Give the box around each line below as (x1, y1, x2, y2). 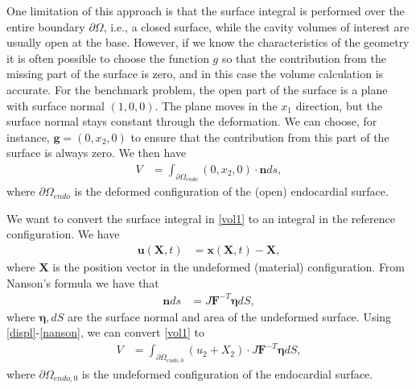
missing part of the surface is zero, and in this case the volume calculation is (6, 65, 384, 82)
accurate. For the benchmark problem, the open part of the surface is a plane (6, 81, 388, 97)
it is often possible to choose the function (6, 49, 209, 66)
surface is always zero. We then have (6, 144, 187, 161)
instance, (6, 128, 50, 145)
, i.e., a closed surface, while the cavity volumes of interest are (103, 18, 410, 35)
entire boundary (6, 18, 85, 35)
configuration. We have (6, 226, 120, 242)
